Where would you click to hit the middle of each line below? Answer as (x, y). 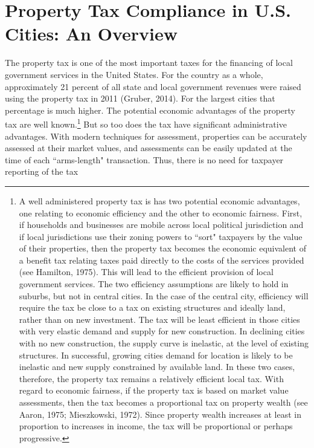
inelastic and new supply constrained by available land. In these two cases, (157, 367)
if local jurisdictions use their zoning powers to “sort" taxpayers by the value (161, 236)
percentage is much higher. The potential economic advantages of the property (150, 110)
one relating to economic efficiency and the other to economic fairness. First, (161, 213)
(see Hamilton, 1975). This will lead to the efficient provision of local (146, 272)
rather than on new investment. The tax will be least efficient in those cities (159, 319)
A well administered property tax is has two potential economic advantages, (159, 200)
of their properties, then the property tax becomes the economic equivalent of (162, 248)
